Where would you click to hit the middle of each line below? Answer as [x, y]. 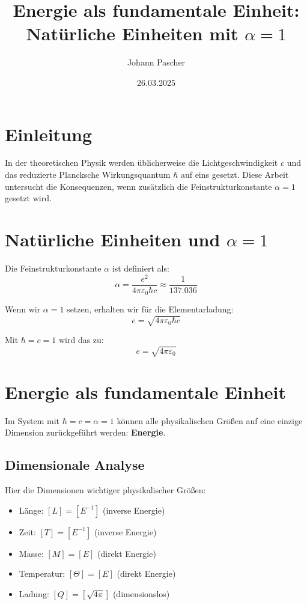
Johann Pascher [156, 62]
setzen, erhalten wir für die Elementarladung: [150, 309]
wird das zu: [81, 340]
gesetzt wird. [28, 198]
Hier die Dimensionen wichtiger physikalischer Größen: [105, 489]
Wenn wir [23, 309]
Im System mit [32, 420]
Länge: [31, 510]
